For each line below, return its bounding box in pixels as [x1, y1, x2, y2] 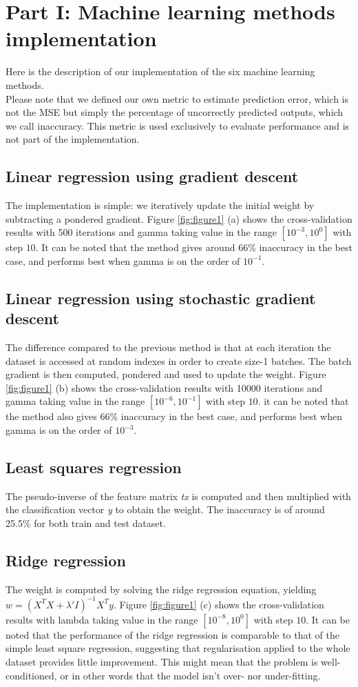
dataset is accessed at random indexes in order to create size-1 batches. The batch [6, 353, 352, 368]
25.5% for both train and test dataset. [6, 516, 166, 530]
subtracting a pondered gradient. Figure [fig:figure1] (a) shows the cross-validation [6, 211, 352, 226]
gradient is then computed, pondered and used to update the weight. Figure [6, 367, 326, 381]
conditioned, [6, 668, 57, 682]
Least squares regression [6, 457, 182, 477]
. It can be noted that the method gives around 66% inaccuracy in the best [35, 240, 352, 255]
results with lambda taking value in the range [6, 612, 198, 626]
